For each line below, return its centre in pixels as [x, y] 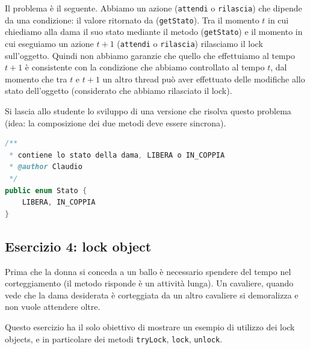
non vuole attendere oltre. [53, 307]
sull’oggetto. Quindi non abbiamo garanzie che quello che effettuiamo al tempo [150, 55]
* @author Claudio [46, 167]
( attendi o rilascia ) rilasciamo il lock [190, 43]
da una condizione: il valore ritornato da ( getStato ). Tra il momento [132, 20]
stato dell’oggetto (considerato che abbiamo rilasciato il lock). [119, 91]
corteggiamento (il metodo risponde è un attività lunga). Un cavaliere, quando [149, 283]
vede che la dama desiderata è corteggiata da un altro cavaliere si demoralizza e [152, 295]
